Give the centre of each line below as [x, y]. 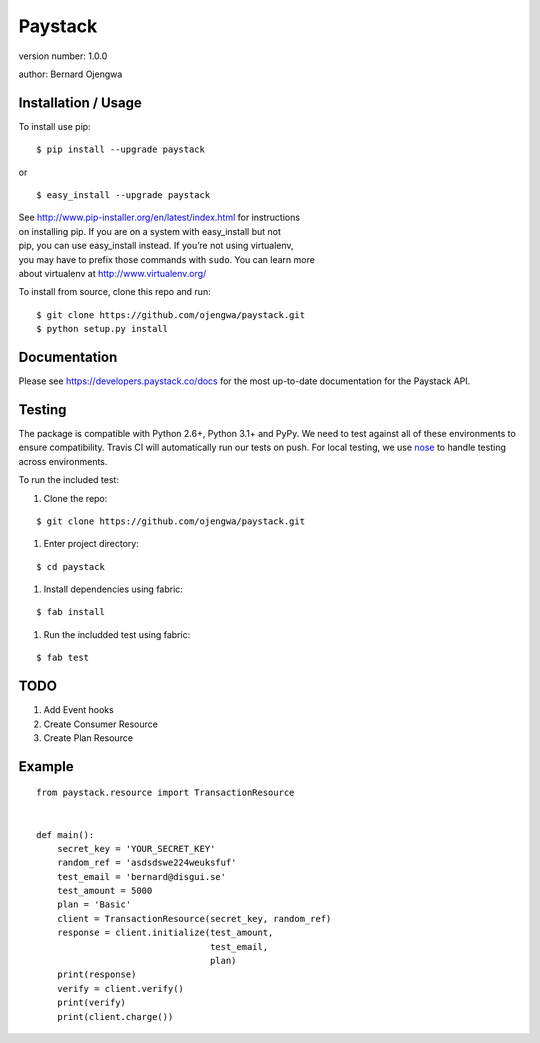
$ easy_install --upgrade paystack [123, 195]
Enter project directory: [91, 544]
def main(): [65, 834]
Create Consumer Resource [101, 724]
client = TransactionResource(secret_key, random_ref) [194, 918]
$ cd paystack [70, 566]
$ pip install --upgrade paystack [120, 149]
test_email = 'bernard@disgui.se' [141, 876]
